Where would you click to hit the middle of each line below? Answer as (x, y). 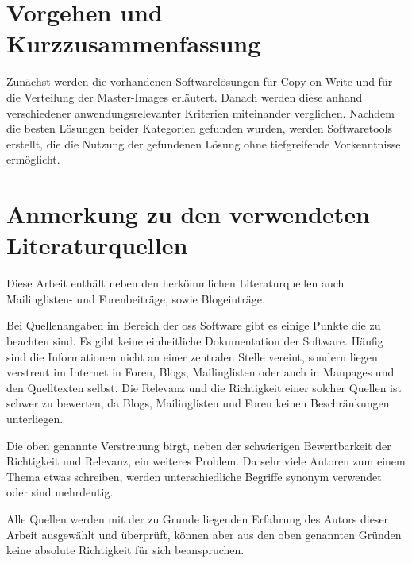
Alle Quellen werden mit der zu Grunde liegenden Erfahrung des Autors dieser (198, 518)
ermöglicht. (33, 159)
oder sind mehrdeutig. (60, 492)
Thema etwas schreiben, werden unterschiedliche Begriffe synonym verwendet (194, 476)
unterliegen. (35, 418)
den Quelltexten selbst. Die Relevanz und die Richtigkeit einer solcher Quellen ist (204, 387)
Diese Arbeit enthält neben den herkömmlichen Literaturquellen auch (175, 283)
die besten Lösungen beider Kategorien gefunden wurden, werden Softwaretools (199, 128)
